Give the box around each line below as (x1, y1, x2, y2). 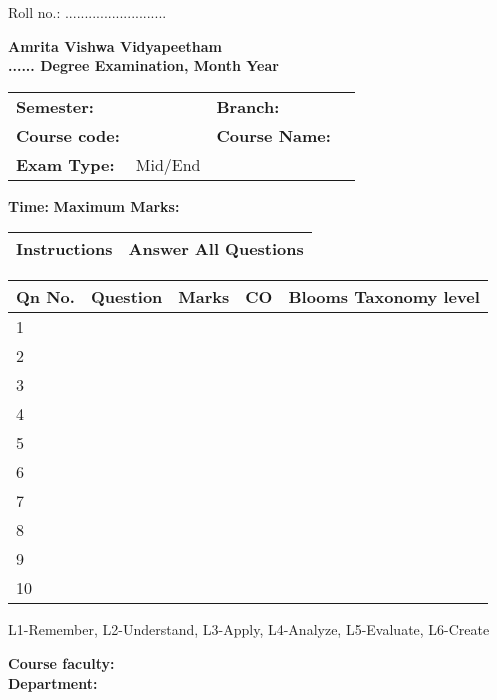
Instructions (16, 237, 113, 261)
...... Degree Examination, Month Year (8, 55, 279, 76)
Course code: (16, 123, 120, 147)
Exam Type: (16, 152, 115, 176)
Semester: (16, 94, 94, 118)
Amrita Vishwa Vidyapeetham (8, 35, 223, 56)
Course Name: (216, 123, 331, 147)
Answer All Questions (128, 237, 304, 261)
